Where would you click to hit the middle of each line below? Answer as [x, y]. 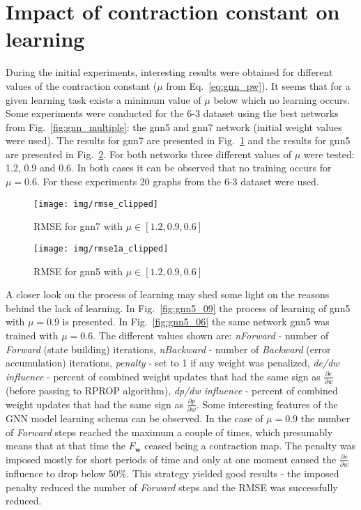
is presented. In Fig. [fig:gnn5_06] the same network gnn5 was [196, 322]
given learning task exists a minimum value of [103, 99]
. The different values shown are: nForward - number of [211, 335]
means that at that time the [66, 446]
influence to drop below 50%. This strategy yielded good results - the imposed [172, 473]
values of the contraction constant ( [82, 85]
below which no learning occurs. [282, 99]
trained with [32, 335]
